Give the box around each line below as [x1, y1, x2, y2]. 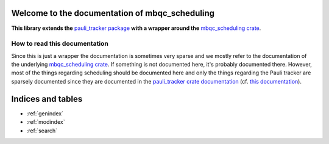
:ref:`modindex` [26, 118, 65, 126]
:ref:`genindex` [26, 110, 64, 117]
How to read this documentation [11, 40, 109, 48]
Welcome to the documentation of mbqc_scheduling [11, 8, 214, 18]
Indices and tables [11, 93, 83, 104]
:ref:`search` [26, 127, 58, 134]
